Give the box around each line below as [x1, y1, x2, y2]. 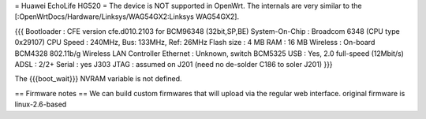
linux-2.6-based [14, 99, 67, 110]
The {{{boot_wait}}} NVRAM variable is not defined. [14, 74, 182, 84]
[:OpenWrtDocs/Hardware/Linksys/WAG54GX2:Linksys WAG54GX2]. [14, 12, 240, 21]
